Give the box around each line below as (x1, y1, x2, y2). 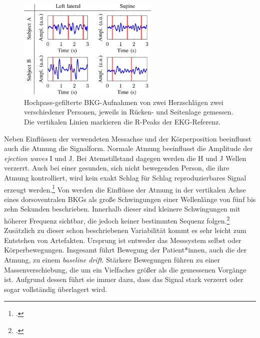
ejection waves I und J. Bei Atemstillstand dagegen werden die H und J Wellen (4, 152, 246, 163)
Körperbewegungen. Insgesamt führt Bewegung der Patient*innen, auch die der (4, 244, 247, 255)
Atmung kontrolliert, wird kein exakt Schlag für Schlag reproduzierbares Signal (4, 172, 246, 182)
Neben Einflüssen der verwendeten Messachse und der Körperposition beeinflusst (4, 133, 251, 143)
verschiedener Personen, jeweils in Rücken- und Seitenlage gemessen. (24, 106, 233, 117)
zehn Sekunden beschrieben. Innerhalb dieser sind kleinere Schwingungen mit (4, 203, 240, 214)
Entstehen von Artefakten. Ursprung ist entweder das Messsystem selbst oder (4, 234, 241, 245)
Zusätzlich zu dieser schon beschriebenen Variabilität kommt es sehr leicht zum (4, 225, 246, 235)
